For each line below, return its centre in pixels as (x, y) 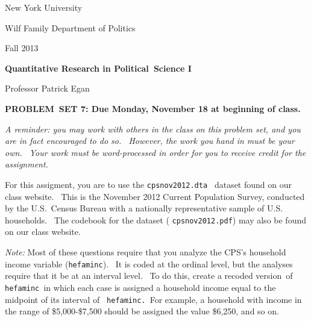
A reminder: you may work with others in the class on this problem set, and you (153, 129)
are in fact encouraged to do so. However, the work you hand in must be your (150, 141)
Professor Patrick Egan (47, 88)
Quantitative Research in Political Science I (98, 68)
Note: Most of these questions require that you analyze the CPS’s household (146, 252)
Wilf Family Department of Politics (70, 27)
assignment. (27, 164)
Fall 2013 (22, 48)
